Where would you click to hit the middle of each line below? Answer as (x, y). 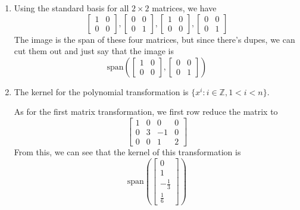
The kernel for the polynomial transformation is (101, 91)
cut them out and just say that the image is (94, 51)
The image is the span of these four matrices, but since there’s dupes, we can (154, 39)
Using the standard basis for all (71, 8)
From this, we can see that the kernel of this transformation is (127, 152)
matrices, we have (184, 8)
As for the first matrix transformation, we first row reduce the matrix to (146, 112)
